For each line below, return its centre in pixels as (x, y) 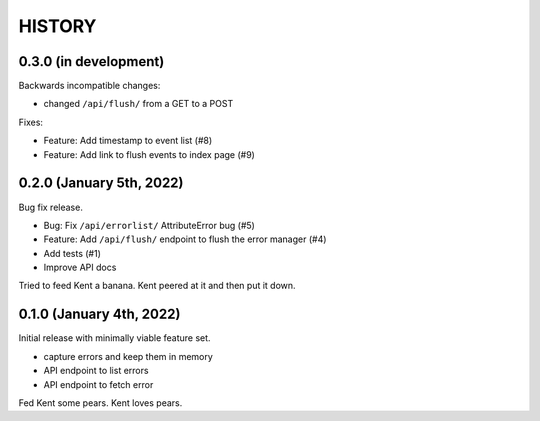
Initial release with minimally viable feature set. (114, 338)
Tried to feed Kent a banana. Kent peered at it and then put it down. (157, 286)
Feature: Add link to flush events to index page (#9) (149, 154)
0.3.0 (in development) (91, 61)
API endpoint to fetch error (98, 384)
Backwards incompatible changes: (89, 86)
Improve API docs (80, 267)
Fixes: (31, 122)
